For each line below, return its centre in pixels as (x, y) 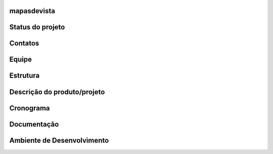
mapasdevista (32, 11)
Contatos (24, 43)
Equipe (21, 60)
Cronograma (30, 108)
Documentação (34, 124)
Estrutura (25, 76)
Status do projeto (37, 27)
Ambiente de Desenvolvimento (59, 140)
